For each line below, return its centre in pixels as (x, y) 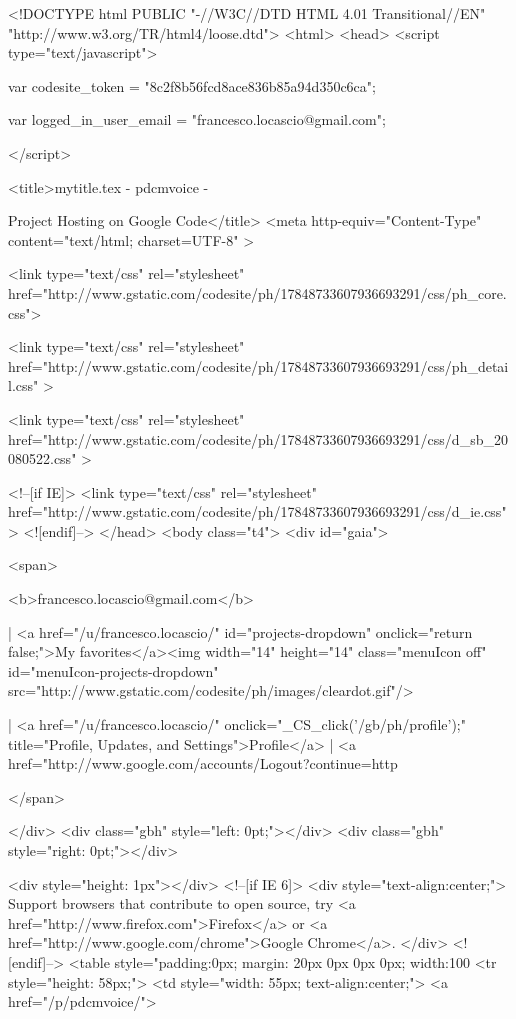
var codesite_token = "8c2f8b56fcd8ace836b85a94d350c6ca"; (192, 85)
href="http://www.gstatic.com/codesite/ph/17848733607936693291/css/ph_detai (258, 365)
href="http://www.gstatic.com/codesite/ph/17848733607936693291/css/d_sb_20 (258, 438)
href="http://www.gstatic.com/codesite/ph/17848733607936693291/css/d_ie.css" (257, 511)
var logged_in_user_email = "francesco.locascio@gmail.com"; (197, 119)
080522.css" (42, 458)
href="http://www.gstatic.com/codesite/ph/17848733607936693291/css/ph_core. (257, 292)
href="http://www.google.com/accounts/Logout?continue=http (203, 763)
